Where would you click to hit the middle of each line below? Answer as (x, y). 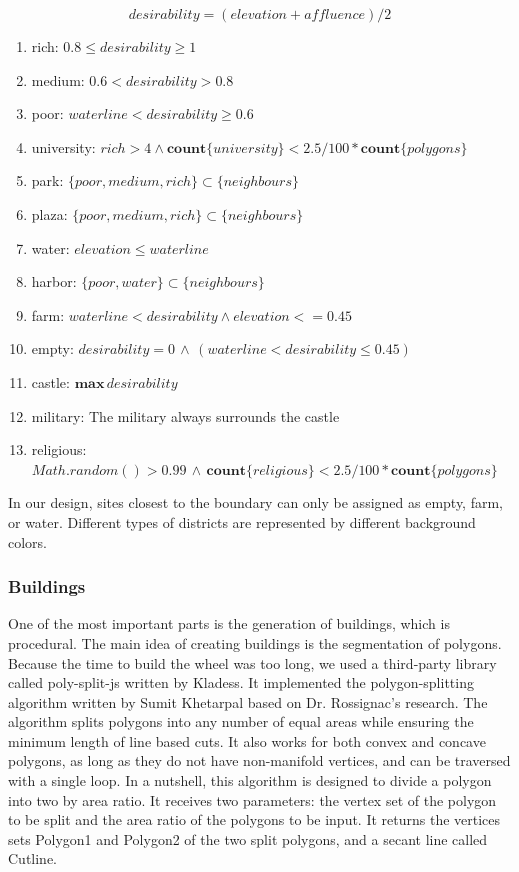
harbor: (54, 281)
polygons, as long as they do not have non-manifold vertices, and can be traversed (259, 760)
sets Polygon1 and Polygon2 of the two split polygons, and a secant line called (248, 838)
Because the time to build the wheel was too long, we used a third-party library (252, 662)
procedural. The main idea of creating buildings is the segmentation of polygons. (255, 642)
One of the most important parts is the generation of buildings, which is (229, 623)
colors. (28, 541)
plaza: (49, 213)
